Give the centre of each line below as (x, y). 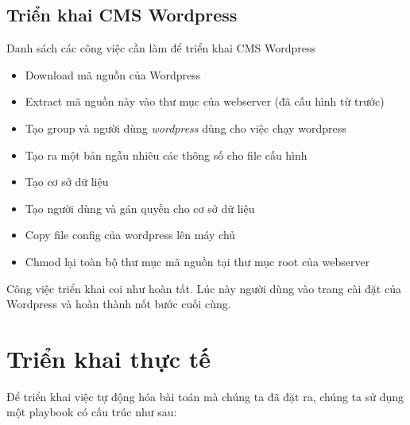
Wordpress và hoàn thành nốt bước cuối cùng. (119, 304)
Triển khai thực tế (108, 358)
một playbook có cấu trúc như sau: (92, 412)
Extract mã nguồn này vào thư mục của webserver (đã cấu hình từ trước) (205, 101)
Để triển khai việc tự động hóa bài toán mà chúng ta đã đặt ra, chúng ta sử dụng (205, 396)
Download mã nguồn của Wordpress (113, 74)
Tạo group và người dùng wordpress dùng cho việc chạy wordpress (186, 127)
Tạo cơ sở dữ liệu (67, 182)
